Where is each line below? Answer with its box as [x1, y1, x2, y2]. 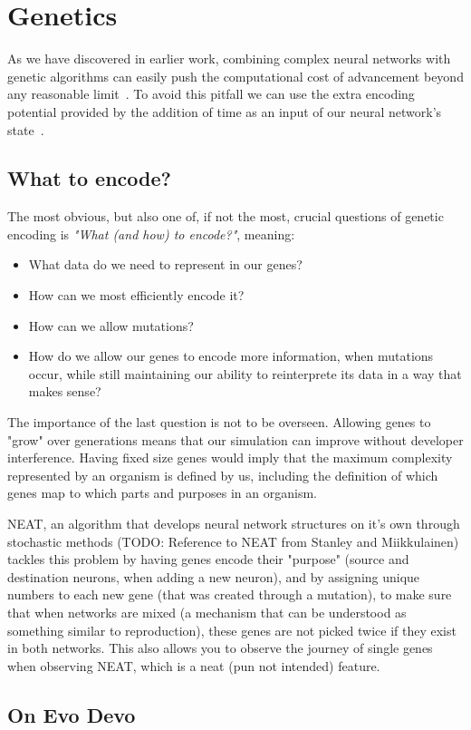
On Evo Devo [7, 700, 136, 728]
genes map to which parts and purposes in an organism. [7, 483, 317, 502]
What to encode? [7, 164, 171, 192]
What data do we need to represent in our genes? [28, 255, 303, 274]
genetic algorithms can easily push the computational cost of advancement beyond [7, 66, 464, 85]
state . [7, 120, 44, 139]
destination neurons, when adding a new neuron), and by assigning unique [7, 567, 420, 586]
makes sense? [28, 382, 101, 401]
